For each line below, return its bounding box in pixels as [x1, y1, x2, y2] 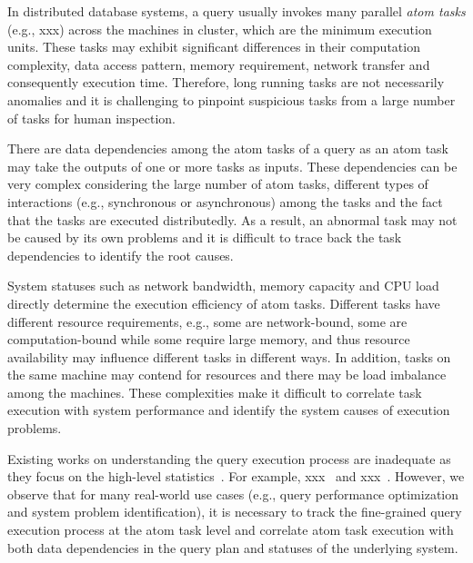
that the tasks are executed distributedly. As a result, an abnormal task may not [7, 210, 458, 229]
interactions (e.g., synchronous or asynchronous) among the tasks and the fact [7, 192, 443, 211]
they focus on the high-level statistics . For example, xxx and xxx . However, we [7, 467, 465, 486]
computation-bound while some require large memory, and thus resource [7, 330, 410, 349]
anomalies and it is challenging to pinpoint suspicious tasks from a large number [7, 90, 456, 109]
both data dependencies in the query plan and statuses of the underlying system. [7, 538, 458, 557]
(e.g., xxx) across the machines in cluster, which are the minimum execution [7, 19, 432, 38]
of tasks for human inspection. [7, 108, 176, 127]
